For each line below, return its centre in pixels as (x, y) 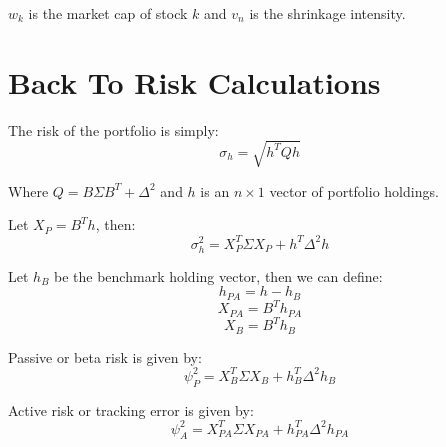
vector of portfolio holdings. (354, 190)
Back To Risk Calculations (194, 81)
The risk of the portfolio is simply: (113, 129)
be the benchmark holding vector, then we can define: (218, 275)
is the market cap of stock (108, 13)
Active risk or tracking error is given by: (131, 409)
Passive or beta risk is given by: (105, 356)
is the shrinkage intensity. (327, 13)
